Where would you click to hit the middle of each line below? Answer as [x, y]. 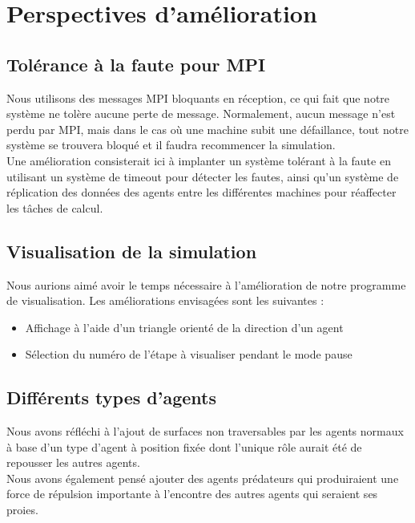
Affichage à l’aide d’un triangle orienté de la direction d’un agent [184, 327]
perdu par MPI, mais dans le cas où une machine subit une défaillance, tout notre [207, 129]
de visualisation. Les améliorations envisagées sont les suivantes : [165, 300]
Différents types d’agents [111, 397]
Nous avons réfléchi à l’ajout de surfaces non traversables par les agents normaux [205, 431]
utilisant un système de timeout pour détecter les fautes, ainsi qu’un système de [203, 176]
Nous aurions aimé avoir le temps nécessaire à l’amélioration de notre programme [206, 284]
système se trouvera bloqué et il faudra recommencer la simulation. [171, 145]
